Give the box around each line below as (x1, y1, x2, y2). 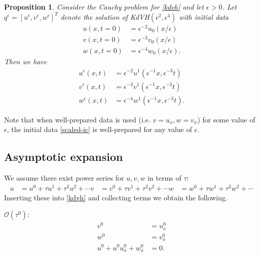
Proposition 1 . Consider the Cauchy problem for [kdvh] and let (4, 2, 204, 12)
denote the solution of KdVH (60, 11, 150, 22)
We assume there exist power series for (4, 173, 124, 183)
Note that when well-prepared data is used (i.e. (4, 114, 151, 124)
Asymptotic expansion (4, 149, 123, 164)
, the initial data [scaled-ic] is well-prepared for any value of (7, 124, 192, 135)
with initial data (179, 11, 229, 22)
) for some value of (197, 114, 255, 124)
